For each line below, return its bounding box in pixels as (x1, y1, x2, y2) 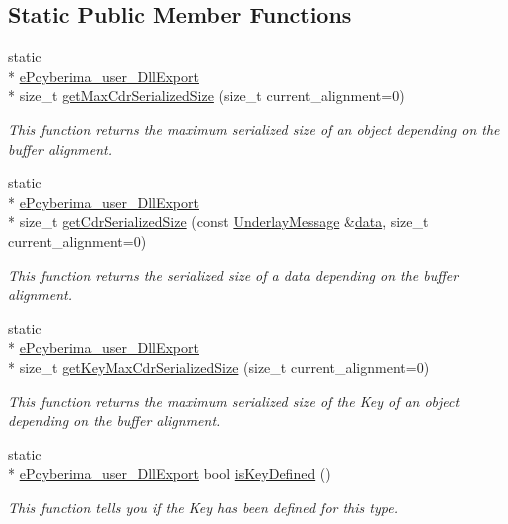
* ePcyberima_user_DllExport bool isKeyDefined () (8, 463, 331, 484)
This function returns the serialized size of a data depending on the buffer (8, 264, 459, 285)
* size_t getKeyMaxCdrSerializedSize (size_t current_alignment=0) (8, 356, 430, 377)
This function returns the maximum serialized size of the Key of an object (8, 390, 460, 411)
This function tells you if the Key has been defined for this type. (8, 496, 398, 517)
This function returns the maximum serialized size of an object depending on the (8, 118, 500, 139)
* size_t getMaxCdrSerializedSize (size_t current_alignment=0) (8, 85, 405, 106)
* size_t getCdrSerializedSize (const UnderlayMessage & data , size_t (8, 211, 429, 232)
